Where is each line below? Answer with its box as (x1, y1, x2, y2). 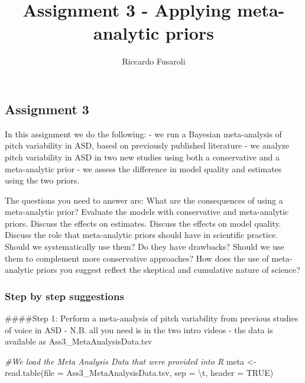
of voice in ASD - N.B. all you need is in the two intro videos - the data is (5, 323, 273, 336)
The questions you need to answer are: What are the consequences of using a (5, 194, 283, 206)
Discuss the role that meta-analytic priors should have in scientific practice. (5, 228, 278, 241)
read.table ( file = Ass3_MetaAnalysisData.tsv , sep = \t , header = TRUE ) (5, 366, 274, 379)
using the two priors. (5, 174, 80, 186)
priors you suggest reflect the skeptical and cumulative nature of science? (36, 263, 300, 276)
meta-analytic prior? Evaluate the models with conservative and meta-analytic (5, 205, 289, 218)
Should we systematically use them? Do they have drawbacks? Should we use (5, 240, 284, 253)
